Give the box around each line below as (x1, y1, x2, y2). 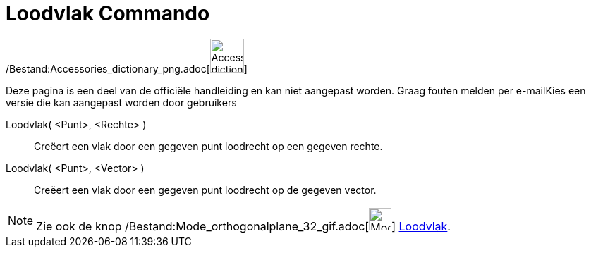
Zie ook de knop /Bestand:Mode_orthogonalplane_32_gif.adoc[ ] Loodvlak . (36, 218, 451, 233)
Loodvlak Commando (6, 1, 210, 25)
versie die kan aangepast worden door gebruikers (6, 96, 237, 109)
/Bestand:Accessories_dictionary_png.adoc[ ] (6, 62, 248, 75)
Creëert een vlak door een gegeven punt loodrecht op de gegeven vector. (34, 183, 377, 196)
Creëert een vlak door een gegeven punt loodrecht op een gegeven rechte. (34, 140, 383, 152)
